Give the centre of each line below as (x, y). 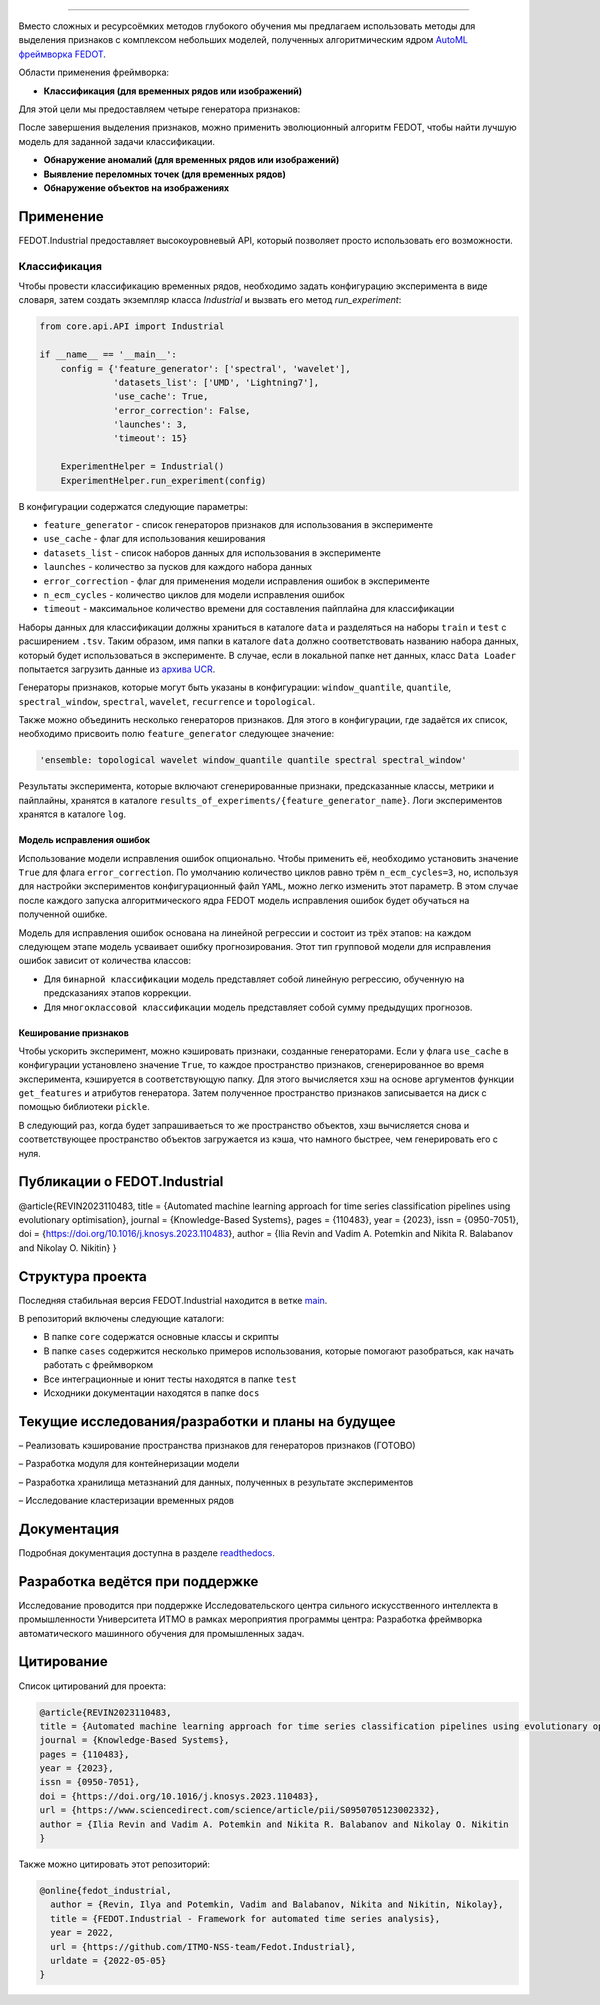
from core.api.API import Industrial (132, 326)
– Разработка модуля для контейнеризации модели (129, 1464)
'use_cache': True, (161, 396)
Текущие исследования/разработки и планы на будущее (207, 1421)
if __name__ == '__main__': (108, 354)
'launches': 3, (150, 424)
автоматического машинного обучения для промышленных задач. (161, 1633)
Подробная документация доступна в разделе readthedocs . (146, 1552)
